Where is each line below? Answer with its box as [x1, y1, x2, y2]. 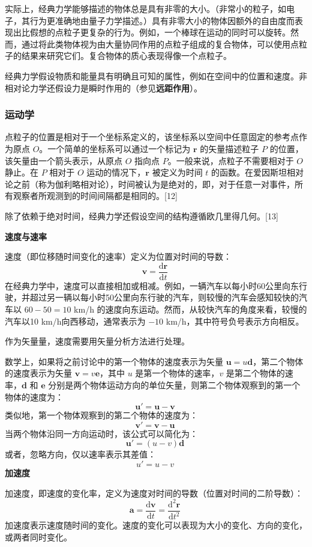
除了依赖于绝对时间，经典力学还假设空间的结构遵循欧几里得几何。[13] [5, 209, 278, 222]
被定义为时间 [152, 166, 203, 179]
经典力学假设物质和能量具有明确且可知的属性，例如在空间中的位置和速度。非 [5, 69, 307, 82]
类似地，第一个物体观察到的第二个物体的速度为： [5, 409, 198, 421]
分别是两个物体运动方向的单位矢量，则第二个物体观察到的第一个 [48, 378, 301, 391]
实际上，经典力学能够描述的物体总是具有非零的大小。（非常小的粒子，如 [5, 2, 286, 14]
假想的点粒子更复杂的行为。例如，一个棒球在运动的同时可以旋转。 [29, 26, 290, 38]
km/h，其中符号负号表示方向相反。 [166, 314, 304, 327]
